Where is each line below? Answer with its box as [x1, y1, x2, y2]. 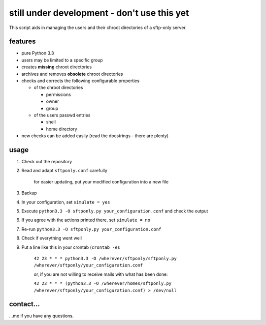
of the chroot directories [33, 85, 83, 90]
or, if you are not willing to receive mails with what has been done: [33, 271, 168, 277]
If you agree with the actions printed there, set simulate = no [21, 217, 150, 223]
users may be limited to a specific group [21, 57, 103, 63]
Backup [21, 190, 37, 196]
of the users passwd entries [33, 112, 91, 118]
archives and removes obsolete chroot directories [21, 71, 123, 77]
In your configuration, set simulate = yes [21, 199, 110, 205]
